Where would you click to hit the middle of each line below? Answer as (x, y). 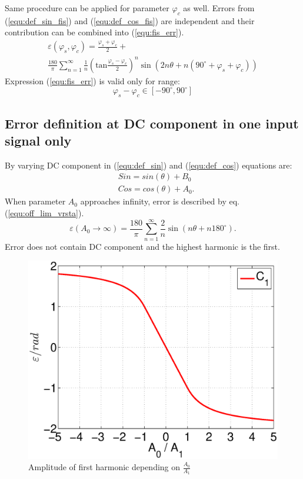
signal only (38, 140)
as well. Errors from (219, 8)
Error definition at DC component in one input (152, 123)
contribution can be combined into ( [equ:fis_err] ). (94, 32)
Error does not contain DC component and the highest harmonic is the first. (142, 246)
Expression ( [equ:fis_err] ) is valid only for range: (92, 80)
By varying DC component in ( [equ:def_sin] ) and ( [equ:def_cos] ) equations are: (149, 165)
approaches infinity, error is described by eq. (160, 201)
